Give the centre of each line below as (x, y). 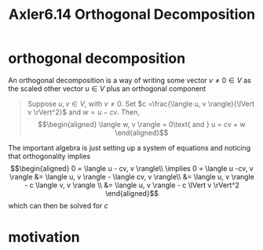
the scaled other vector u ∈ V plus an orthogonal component (107, 89)
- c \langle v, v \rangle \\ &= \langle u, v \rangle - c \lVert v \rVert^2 (132, 185)
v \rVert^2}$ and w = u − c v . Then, (83, 112)
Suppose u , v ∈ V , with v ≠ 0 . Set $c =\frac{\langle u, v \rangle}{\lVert (141, 103)
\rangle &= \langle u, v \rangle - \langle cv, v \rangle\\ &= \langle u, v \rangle (132, 176)
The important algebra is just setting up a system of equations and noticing (130, 147)
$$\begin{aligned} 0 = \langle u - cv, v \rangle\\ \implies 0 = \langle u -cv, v (132, 168)
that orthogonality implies (49, 156)
